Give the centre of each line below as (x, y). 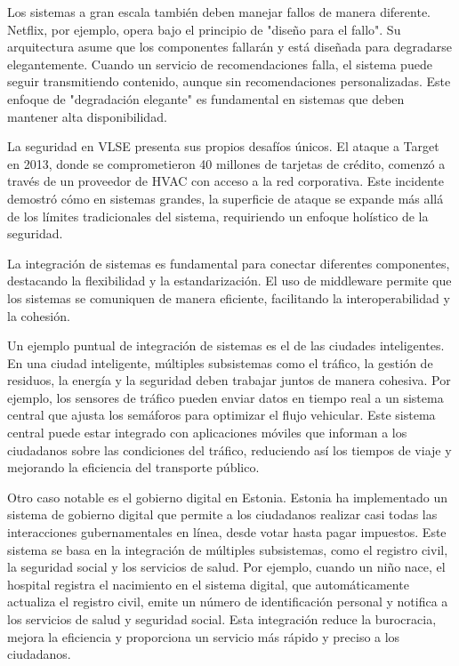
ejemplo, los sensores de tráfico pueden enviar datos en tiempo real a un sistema (225, 397)
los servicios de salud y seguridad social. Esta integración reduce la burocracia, (222, 619)
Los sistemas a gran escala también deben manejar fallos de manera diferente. (219, 12)
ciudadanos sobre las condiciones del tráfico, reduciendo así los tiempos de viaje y (229, 449)
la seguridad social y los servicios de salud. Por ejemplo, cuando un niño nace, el (226, 567)
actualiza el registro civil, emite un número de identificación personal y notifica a (228, 602)
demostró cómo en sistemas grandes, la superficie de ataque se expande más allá (225, 198)
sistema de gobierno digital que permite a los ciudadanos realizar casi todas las (222, 514)
